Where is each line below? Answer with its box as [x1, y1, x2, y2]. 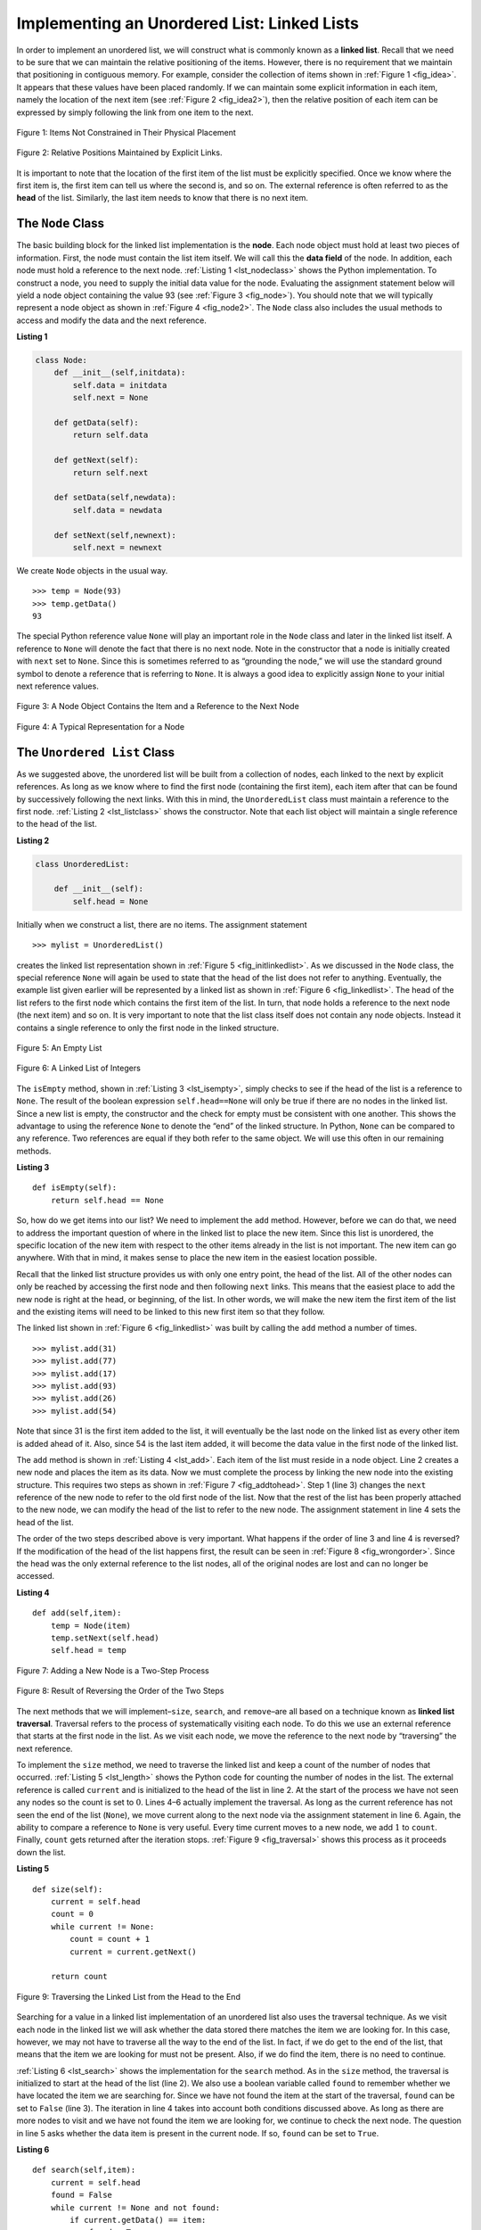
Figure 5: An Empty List [16, 1042, 102, 1053]
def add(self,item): [32, 1608, 122, 1618]
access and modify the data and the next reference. [16, 315, 207, 326]
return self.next [72, 467, 149, 477]
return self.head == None [50, 1195, 165, 1205]
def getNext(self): [53, 455, 140, 466]
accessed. [16, 1571, 55, 1582]
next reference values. [16, 681, 100, 691]
